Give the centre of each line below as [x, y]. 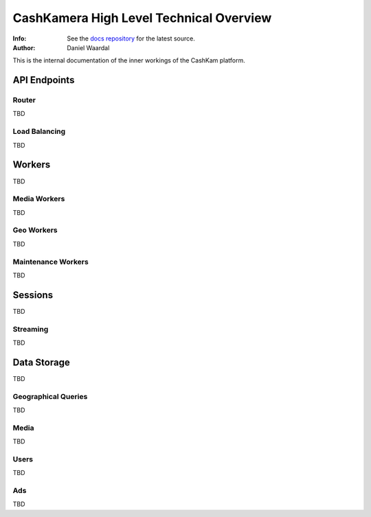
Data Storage [41, 362]
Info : [20, 38]
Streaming [31, 329]
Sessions [33, 295]
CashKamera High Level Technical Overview [142, 18]
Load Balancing [39, 132]
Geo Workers [35, 230]
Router [24, 100]
